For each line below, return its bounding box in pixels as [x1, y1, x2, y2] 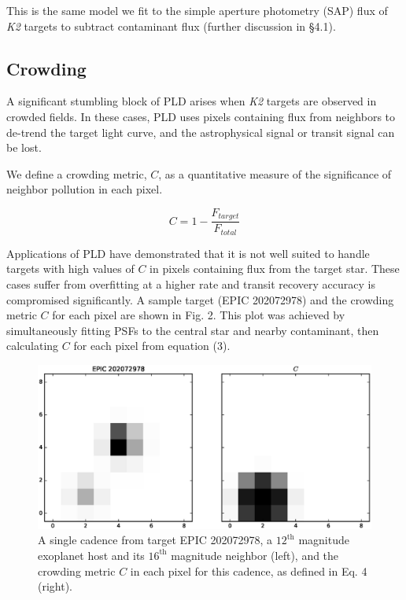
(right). [38, 578, 73, 594]
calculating [6, 337, 59, 354]
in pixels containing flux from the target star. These [149, 260, 400, 277]
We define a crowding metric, [6, 165, 147, 182]
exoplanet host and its [38, 547, 145, 563]
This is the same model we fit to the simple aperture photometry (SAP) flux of [6, 2, 388, 18]
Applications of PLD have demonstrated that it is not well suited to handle [6, 245, 370, 261]
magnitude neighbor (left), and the [171, 547, 339, 563]
